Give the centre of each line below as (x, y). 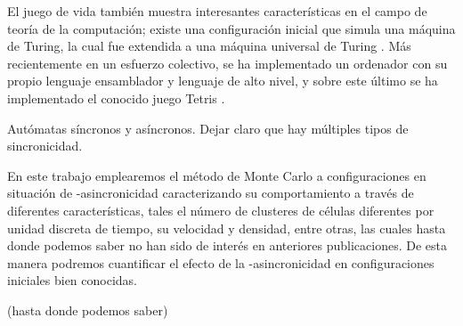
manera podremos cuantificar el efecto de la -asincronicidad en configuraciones (221, 262)
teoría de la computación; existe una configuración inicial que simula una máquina (231, 28)
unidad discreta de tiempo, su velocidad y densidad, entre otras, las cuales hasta (227, 228)
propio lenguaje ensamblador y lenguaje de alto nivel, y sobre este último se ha (223, 81)
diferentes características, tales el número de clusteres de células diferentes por (221, 210)
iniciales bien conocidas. (72, 280)
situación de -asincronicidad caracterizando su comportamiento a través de (211, 193)
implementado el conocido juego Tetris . (116, 98)
